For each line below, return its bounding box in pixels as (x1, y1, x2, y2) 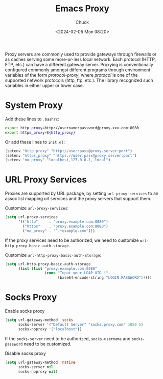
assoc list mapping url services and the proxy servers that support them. (5, 196, 152, 202)
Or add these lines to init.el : (5, 139, 65, 145)
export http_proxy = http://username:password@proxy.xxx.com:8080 (5, 125, 139, 130)
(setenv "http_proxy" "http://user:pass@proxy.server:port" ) (5, 148, 133, 153)
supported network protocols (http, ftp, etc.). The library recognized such (5, 77, 153, 83)
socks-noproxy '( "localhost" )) (18, 326, 82, 332)
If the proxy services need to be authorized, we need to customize (5, 237, 139, 243)
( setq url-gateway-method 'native (5, 360, 76, 365)
